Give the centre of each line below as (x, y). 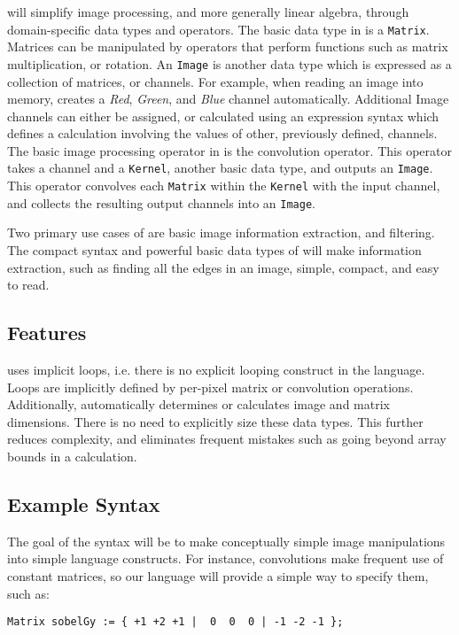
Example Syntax (84, 503)
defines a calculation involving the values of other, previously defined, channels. (222, 133)
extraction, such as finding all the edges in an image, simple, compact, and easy (223, 267)
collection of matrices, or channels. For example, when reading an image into (215, 81)
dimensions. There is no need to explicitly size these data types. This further (215, 421)
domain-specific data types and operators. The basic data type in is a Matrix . (218, 29)
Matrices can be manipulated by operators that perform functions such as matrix (228, 46)
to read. (28, 285)
